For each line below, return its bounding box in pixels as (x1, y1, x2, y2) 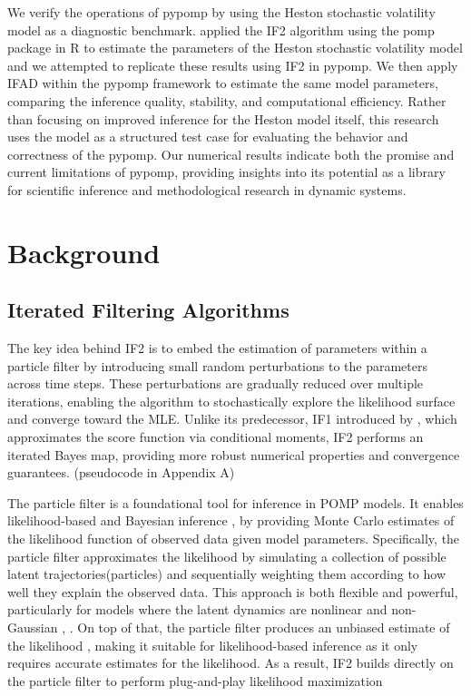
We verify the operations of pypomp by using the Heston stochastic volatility (7, 3, 436, 21)
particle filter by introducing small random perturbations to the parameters (7, 356, 427, 375)
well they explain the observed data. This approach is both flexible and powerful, (7, 582, 458, 601)
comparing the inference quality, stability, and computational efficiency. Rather (7, 91, 446, 110)
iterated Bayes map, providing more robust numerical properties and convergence (7, 445, 460, 464)
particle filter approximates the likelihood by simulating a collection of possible (7, 546, 446, 565)
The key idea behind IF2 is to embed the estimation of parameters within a (7, 338, 427, 358)
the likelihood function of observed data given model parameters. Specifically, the (7, 529, 460, 548)
